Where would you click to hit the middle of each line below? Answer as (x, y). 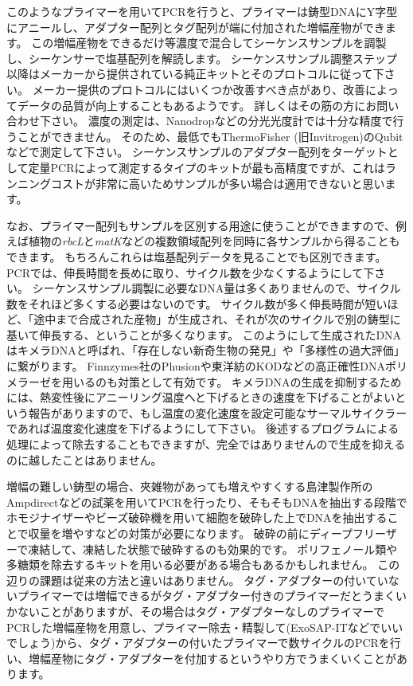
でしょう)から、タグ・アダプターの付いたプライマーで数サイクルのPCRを (198, 643)
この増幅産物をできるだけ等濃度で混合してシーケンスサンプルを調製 (209, 43)
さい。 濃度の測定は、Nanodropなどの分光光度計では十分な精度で (222, 121)
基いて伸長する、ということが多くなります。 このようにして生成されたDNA (204, 334)
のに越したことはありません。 (84, 459)
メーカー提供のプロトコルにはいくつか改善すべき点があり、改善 (199, 89)
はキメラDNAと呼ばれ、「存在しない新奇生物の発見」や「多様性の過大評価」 (206, 350)
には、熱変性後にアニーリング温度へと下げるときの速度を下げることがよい (201, 397)
